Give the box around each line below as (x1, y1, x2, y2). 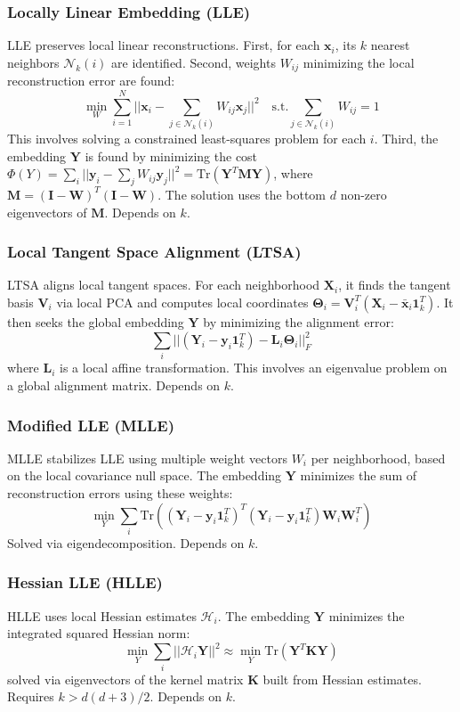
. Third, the (374, 128, 439, 147)
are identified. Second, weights (111, 53, 276, 71)
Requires (7, 687, 54, 706)
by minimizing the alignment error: (203, 312, 394, 331)
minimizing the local (303, 53, 415, 71)
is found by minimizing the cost (85, 146, 258, 165)
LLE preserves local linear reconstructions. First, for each (7, 36, 320, 54)
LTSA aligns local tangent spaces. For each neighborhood (7, 275, 320, 294)
